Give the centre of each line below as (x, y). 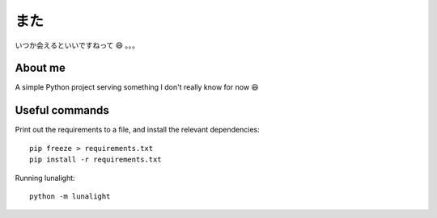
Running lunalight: (45, 178)
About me (40, 68)
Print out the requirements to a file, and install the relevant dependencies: (137, 130)
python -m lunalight (70, 196)
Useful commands (62, 110)
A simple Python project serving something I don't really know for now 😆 (137, 87)
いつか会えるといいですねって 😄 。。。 (77, 45)
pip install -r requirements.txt (95, 160)
